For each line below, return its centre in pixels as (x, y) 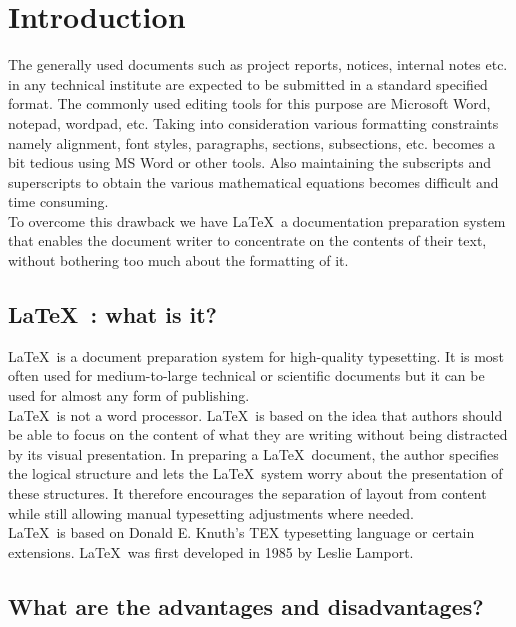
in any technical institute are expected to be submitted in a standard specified (248, 83)
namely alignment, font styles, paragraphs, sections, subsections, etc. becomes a (252, 142)
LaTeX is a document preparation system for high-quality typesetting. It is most (256, 355)
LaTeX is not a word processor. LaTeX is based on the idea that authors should (255, 414)
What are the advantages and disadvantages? (246, 605)
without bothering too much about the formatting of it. (178, 260)
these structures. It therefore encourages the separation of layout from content (247, 493)
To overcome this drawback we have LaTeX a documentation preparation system (257, 220)
